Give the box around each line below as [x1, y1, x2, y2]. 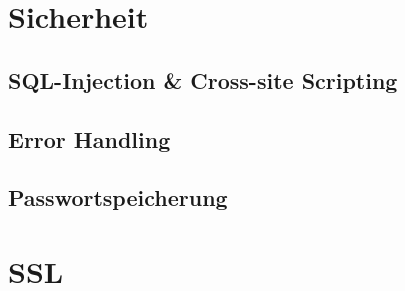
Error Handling [8, 123, 171, 154]
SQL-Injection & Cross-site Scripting [8, 64, 398, 95]
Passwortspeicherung [8, 182, 228, 213]
